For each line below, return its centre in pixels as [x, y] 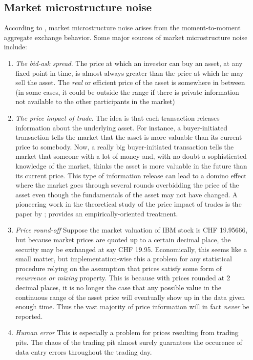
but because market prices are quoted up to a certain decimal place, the [123, 240]
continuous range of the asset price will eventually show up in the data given [130, 297]
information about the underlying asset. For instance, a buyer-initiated [121, 127]
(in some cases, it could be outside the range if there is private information [127, 92]
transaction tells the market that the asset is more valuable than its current [129, 137]
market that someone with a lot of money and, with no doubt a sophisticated [131, 156]
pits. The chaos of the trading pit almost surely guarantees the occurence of [129, 342]
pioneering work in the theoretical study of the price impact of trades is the [128, 204]
